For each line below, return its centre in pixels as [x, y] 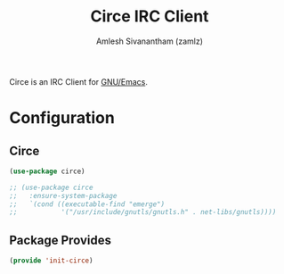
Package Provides [60, 240]
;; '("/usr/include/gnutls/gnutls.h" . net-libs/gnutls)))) [143, 212]
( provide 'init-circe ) [51, 261]
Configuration [62, 118]
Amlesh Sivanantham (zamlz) [150, 41]
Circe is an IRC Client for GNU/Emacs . [79, 81]
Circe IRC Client [150, 17]
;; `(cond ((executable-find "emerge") [87, 204]
